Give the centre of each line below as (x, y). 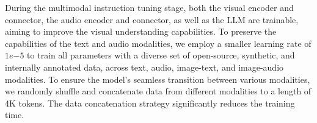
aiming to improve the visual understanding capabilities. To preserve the (141, 31)
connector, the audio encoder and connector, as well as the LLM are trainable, (152, 19)
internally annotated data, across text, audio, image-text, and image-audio (144, 67)
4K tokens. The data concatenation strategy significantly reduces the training (150, 103)
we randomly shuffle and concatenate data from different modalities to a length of (158, 91)
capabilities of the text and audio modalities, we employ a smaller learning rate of (158, 43)
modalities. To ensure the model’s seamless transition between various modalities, (158, 79)
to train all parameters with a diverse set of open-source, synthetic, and (161, 55)
